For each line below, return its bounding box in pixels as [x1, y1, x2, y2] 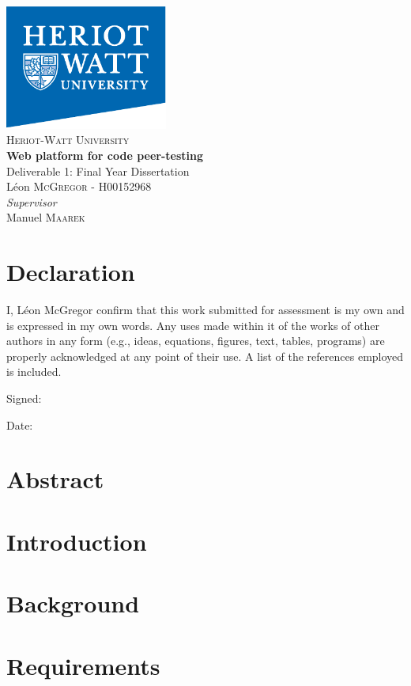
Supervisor [6, 193, 57, 210]
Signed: [6, 390, 42, 407]
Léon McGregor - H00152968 [6, 178, 152, 195]
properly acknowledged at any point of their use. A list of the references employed [6, 347, 404, 364]
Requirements [6, 649, 160, 681]
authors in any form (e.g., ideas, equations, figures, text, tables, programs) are [6, 332, 385, 349]
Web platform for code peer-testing [6, 147, 204, 164]
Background [6, 587, 140, 620]
